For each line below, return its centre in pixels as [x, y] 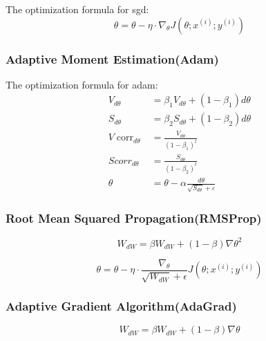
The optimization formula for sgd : [77, 9]
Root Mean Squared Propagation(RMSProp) [134, 218]
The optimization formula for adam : [82, 84]
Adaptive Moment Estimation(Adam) [112, 58]
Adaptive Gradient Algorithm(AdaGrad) [121, 306]
